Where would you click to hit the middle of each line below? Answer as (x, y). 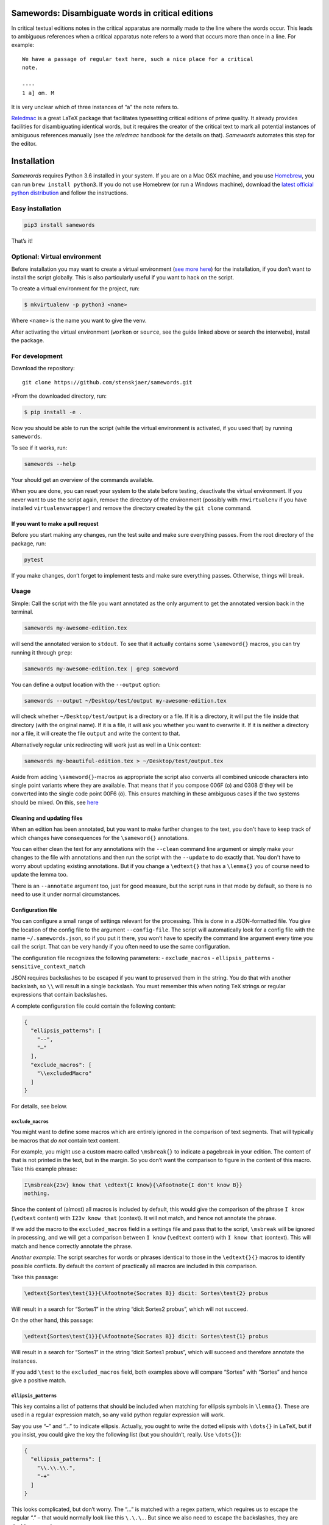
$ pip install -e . (53, 412)
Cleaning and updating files (47, 818)
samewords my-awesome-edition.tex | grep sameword (101, 669)
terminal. (22, 612)
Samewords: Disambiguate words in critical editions (112, 13)
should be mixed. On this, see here (55, 802)
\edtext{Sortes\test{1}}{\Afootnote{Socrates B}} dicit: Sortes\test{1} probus (146, 1337)
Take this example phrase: (44, 1169)
